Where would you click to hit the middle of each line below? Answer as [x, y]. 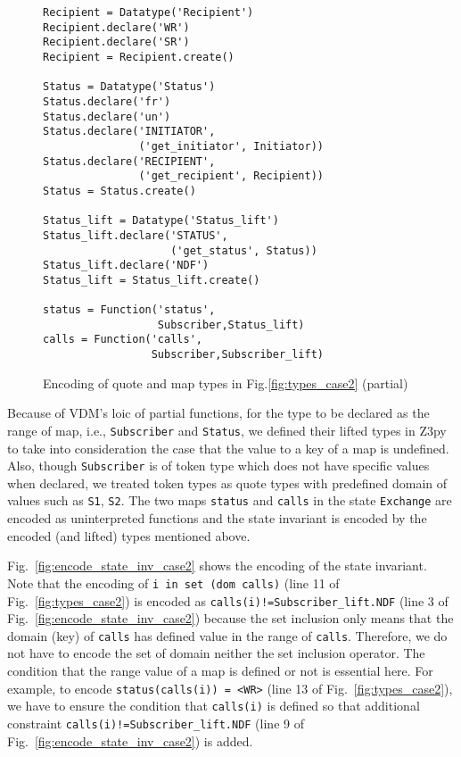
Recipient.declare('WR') [116, 27]
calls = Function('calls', [123, 340]
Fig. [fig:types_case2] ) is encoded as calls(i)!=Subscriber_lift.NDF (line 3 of [228, 600]
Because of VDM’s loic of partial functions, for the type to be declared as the [218, 413]
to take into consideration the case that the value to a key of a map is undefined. [228, 448]
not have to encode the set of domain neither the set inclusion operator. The [216, 653]
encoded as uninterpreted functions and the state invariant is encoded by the [217, 518]
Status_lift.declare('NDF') [126, 266]
